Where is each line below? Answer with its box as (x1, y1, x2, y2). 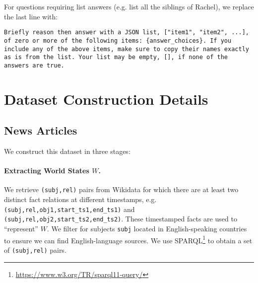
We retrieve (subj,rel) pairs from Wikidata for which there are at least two (4, 184, 239, 195)
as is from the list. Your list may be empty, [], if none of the (4, 54, 228, 61)
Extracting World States (4, 165, 89, 176)
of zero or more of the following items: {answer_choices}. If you (4, 37, 232, 44)
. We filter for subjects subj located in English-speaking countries (47, 223, 247, 233)
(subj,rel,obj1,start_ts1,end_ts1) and (4, 204, 135, 214)
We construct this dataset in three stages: (4, 146, 130, 156)
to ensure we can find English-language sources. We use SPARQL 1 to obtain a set (4, 233, 253, 245)
